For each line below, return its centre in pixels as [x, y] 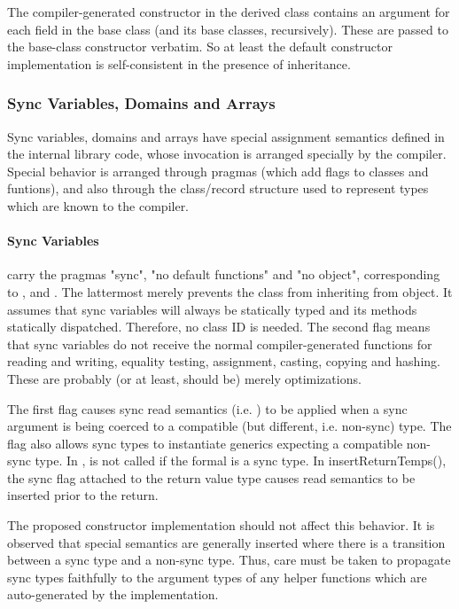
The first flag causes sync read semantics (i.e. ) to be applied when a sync [207, 408]
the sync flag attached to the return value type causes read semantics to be [211, 477]
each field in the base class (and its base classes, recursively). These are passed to [228, 29]
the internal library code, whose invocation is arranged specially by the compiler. [227, 154]
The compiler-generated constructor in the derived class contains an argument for [229, 12]
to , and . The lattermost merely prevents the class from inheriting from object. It [230, 291]
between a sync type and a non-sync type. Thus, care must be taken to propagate [229, 560]
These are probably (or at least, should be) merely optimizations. [184, 378]
